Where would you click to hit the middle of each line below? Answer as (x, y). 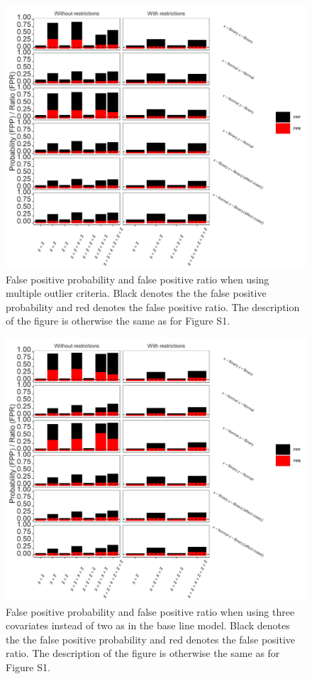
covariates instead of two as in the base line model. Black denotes (148, 625)
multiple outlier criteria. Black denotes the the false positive (136, 293)
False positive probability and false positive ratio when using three (150, 611)
